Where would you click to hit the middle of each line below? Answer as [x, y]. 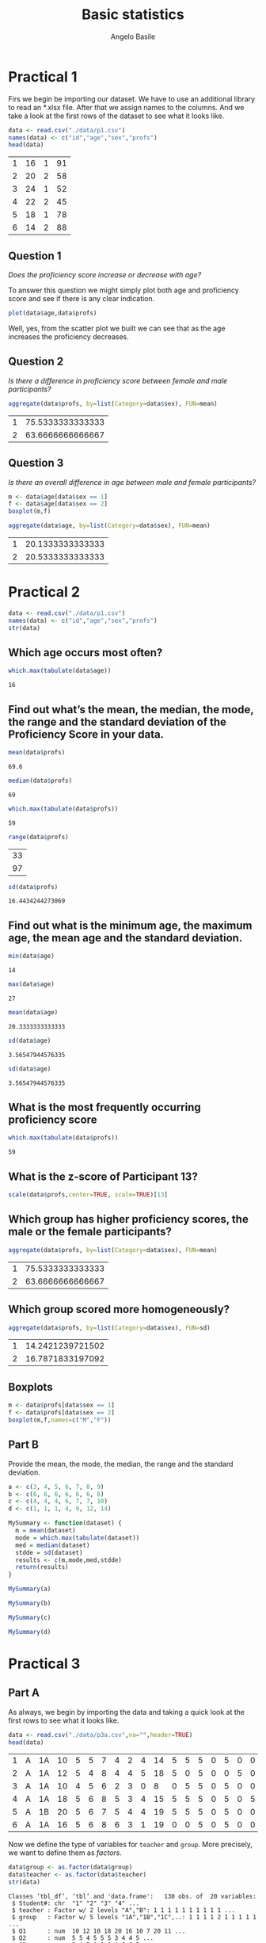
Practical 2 [44, 592]
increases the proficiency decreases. [68, 337]
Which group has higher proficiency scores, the [129, 1219]
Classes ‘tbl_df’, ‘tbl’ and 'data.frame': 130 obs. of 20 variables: [133, 1896]
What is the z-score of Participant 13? [103, 1176]
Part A [24, 1693]
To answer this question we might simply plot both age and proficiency [123, 290]
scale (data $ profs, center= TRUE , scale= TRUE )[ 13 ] [88, 1195]
